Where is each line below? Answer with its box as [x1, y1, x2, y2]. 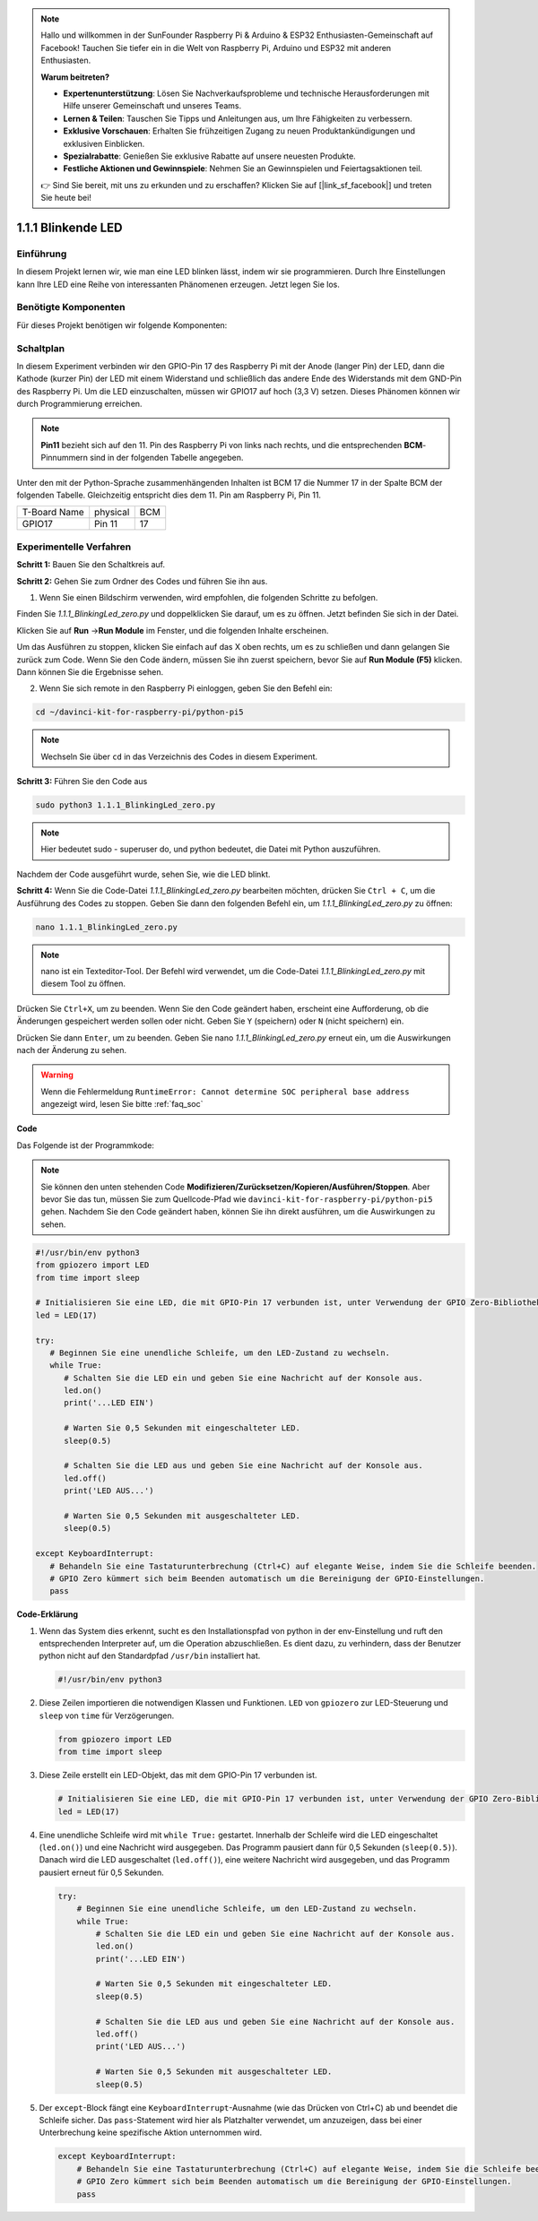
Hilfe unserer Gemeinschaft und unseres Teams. [63, 100, 242, 111]
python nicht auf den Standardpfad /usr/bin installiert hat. [39, 1650, 261, 1662]
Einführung [16, 247, 67, 260]
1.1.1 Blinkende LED [16, 220, 123, 235]
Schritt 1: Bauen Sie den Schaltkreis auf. [16, 559, 166, 570]
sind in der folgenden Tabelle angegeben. [90, 453, 244, 463]
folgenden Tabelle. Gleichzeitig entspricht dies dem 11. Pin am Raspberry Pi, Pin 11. [16, 489, 322, 501]
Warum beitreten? [40, 72, 110, 82]
